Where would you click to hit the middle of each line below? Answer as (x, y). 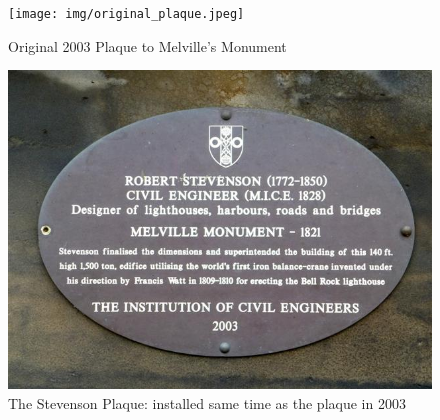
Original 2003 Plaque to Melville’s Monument (147, 45)
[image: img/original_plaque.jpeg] (126, 14)
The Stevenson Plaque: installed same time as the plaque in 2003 (207, 402)
